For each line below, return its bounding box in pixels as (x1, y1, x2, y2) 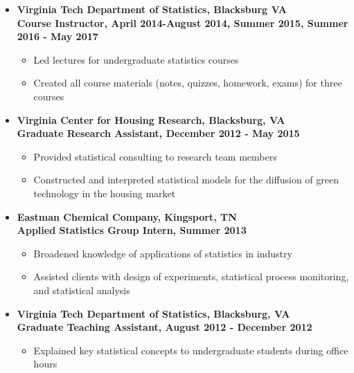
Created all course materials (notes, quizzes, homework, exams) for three (33, 75, 342, 90)
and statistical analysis (33, 282, 130, 297)
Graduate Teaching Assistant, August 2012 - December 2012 (17, 320, 312, 334)
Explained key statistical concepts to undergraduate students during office (33, 343, 348, 357)
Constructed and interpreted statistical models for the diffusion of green (33, 172, 339, 187)
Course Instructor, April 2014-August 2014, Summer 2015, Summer (17, 15, 348, 30)
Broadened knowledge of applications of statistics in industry (33, 246, 292, 260)
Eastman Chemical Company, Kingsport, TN (17, 209, 237, 224)
